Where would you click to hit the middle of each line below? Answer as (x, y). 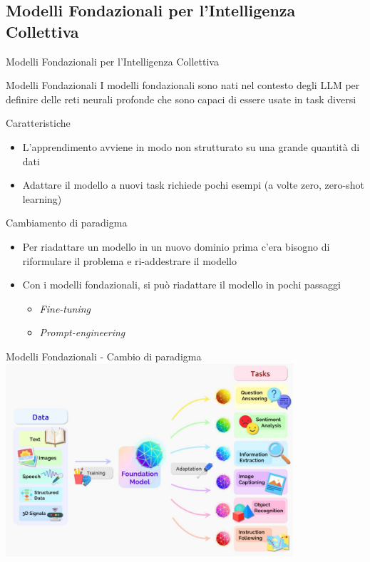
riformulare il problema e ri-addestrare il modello (129, 260)
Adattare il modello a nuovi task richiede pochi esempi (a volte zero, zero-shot (193, 185)
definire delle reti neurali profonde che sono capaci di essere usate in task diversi (181, 99)
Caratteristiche (38, 123)
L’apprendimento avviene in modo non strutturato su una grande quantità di (191, 146)
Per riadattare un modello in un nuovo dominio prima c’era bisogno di (176, 246)
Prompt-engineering (82, 332)
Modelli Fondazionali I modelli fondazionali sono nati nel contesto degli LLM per (183, 85)
